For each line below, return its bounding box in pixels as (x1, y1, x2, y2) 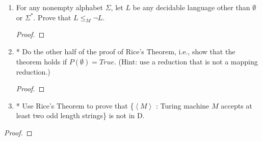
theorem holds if (16, 56, 67, 66)
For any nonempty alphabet (16, 2, 103, 12)
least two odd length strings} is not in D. (16, 110, 145, 121)
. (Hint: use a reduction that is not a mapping (114, 56, 258, 66)
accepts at (221, 100, 252, 111)
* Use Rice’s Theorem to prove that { (16, 100, 134, 111)
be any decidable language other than (133, 2, 250, 12)
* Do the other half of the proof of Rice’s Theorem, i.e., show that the (16, 46, 235, 56)
